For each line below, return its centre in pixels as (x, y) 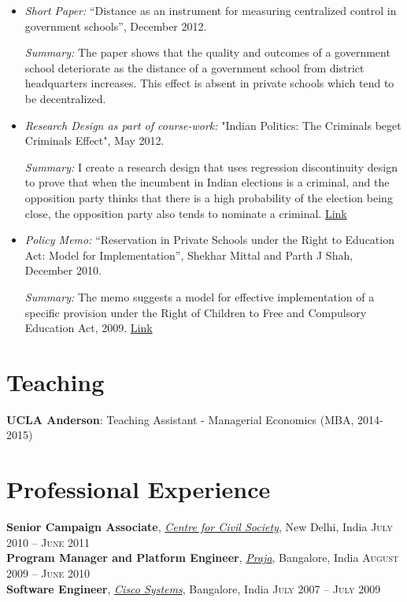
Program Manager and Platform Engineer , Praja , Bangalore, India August (203, 558)
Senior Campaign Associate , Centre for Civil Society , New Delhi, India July (200, 527)
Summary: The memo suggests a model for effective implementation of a (200, 296)
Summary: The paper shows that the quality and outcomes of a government (207, 52)
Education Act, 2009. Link (89, 328)
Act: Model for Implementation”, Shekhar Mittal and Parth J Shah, (189, 255)
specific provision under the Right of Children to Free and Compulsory (196, 312)
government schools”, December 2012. (116, 26)
